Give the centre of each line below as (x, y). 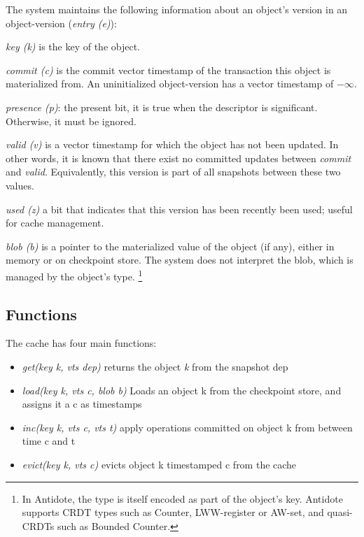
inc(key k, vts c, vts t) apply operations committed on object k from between (187, 427)
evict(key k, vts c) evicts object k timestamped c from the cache (159, 464)
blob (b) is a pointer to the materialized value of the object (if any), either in (170, 246)
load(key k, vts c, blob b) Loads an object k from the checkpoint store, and (182, 390)
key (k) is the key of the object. (73, 46)
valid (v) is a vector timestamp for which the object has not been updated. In (172, 144)
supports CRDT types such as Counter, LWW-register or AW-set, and (173, 512)
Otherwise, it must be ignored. (71, 121)
